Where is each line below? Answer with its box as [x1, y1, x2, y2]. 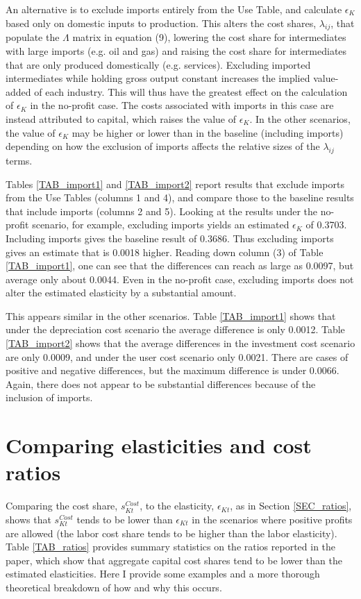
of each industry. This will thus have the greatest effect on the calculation [34, 84, 348, 99]
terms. [6, 153, 33, 167]
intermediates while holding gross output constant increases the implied [6, 71, 310, 85]
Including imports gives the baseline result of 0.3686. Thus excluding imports [6, 230, 334, 245]
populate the [6, 30, 60, 44]
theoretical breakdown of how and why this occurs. [6, 580, 222, 594]
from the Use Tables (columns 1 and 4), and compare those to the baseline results [6, 190, 354, 205]
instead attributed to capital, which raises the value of [6, 111, 237, 126]
